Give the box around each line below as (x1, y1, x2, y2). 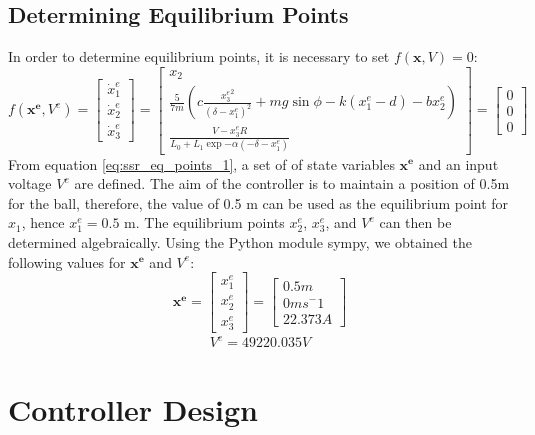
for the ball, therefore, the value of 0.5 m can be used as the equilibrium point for (8, 192, 509, 213)
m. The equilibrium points (124, 212, 285, 233)
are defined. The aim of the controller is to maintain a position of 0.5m (74, 173, 510, 194)
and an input (418, 153, 499, 174)
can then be (379, 212, 452, 233)
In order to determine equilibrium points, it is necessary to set (8, 46, 390, 67)
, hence (21, 212, 65, 233)
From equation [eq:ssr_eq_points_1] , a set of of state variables (8, 153, 395, 174)
